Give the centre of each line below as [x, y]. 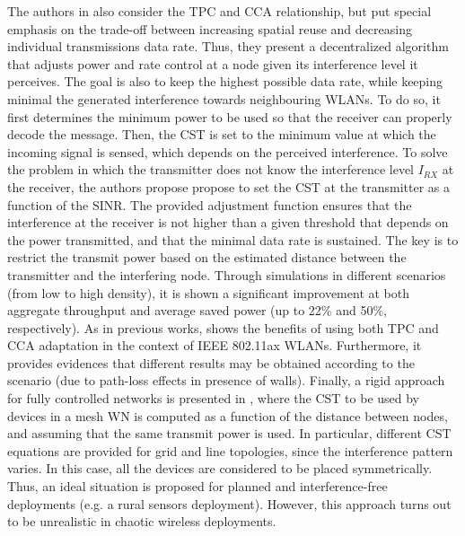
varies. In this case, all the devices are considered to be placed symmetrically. [220, 468]
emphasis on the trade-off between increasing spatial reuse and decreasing [210, 28]
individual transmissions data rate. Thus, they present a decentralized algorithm [228, 46]
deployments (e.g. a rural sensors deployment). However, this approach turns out [229, 503]
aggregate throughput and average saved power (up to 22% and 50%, [197, 310]
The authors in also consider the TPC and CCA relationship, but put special [219, 11]
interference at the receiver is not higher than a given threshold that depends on [228, 222]
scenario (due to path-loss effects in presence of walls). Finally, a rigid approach [226, 380]
